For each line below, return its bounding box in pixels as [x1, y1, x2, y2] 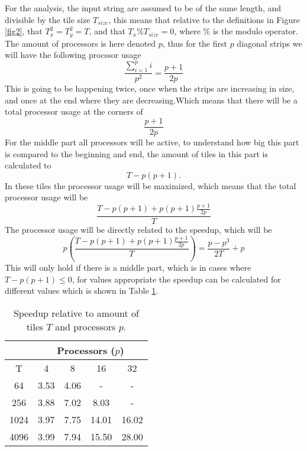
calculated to [5, 159, 51, 171]
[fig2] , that [5, 25, 43, 37]
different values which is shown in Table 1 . [5, 284, 159, 297]
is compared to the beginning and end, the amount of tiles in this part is [5, 147, 268, 160]
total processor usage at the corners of [5, 105, 143, 118]
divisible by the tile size [5, 13, 91, 25]
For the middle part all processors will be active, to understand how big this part [5, 136, 299, 148]
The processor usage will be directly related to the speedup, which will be [5, 223, 272, 236]
